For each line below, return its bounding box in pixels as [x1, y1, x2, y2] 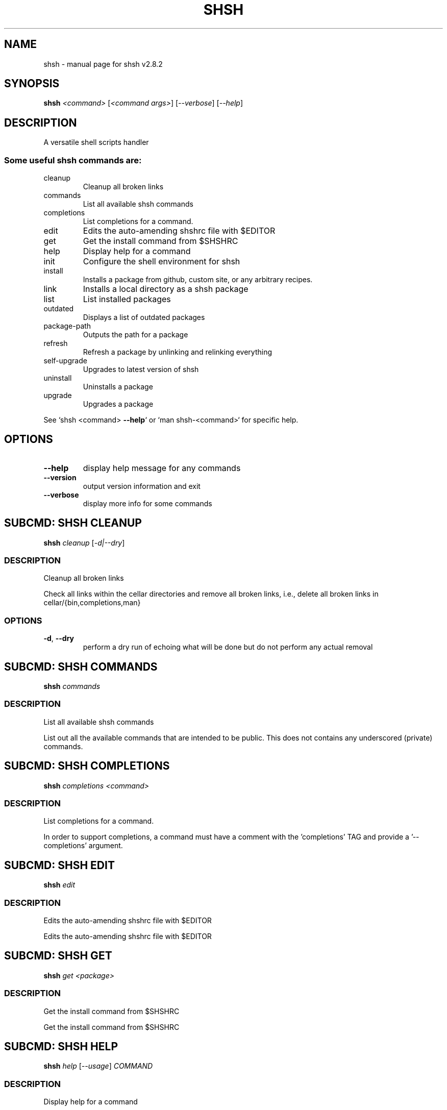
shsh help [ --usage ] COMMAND [43, 1062, 153, 1071]
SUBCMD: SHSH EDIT [4, 858, 115, 872]
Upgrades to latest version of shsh [83, 365, 199, 374]
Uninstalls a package [83, 382, 153, 391]
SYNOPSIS [4, 77, 60, 90]
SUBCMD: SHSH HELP [4, 1040, 118, 1053]
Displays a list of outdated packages [83, 313, 205, 322]
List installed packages [83, 294, 171, 305]
